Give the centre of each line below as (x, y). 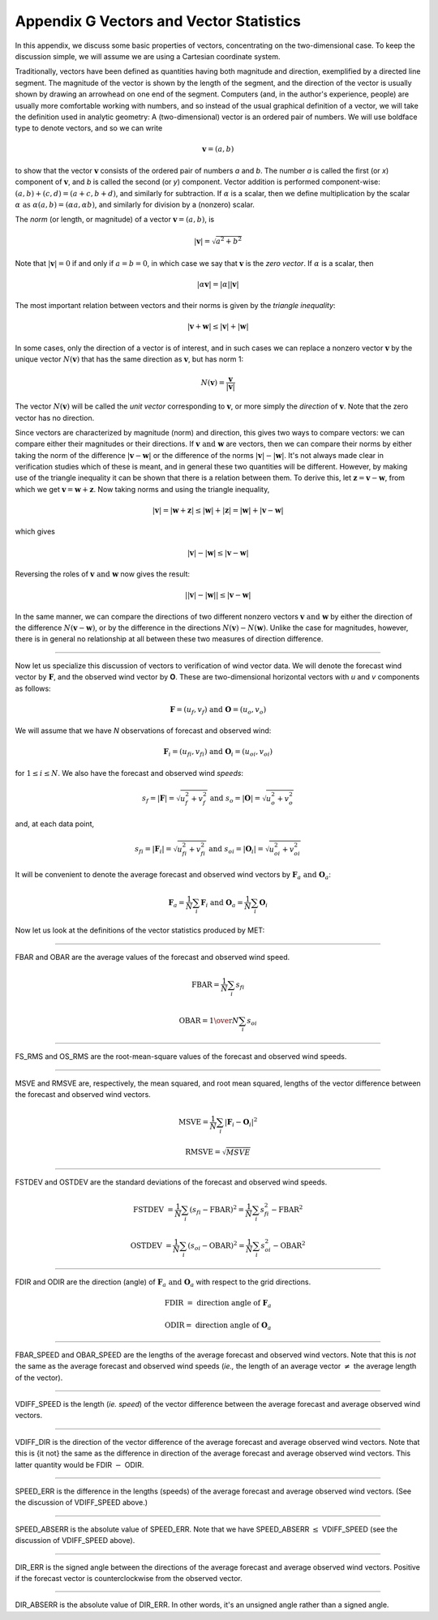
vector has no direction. (55, 418)
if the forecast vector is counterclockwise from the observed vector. (129, 1578)
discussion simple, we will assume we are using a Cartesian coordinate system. (148, 56)
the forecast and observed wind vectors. (83, 1095)
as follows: (33, 688)
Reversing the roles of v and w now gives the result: (103, 574)
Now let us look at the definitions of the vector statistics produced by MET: (140, 930)
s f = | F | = (159, 799)
